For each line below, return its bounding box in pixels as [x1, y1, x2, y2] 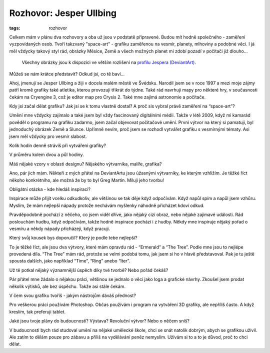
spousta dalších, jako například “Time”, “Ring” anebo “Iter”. [9, 258, 130, 264]
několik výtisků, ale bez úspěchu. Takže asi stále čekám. [9, 283, 126, 289]
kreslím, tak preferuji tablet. [9, 308, 66, 314]
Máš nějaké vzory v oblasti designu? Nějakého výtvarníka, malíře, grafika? [9, 160, 162, 167]
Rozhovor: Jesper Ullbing [9, 7, 117, 18]
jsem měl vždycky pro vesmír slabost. [9, 133, 87, 139]
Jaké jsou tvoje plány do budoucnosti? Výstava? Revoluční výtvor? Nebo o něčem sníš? [9, 318, 190, 324]
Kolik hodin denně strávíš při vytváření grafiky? [9, 142, 106, 148]
